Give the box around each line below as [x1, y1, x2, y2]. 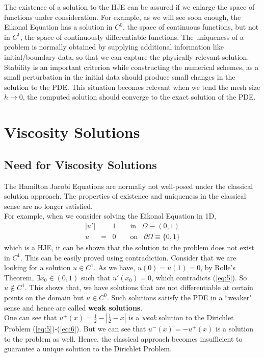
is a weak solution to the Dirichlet [128, 312, 234, 323]
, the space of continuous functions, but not [122, 21, 259, 32]
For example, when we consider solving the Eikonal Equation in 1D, [4, 210, 216, 221]
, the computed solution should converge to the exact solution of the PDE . [22, 91, 256, 102]
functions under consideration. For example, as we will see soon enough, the [4, 11, 241, 22]
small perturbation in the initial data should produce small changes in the [4, 72, 235, 82]
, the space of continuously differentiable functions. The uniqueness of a [20, 31, 244, 42]
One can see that [4, 312, 57, 323]
